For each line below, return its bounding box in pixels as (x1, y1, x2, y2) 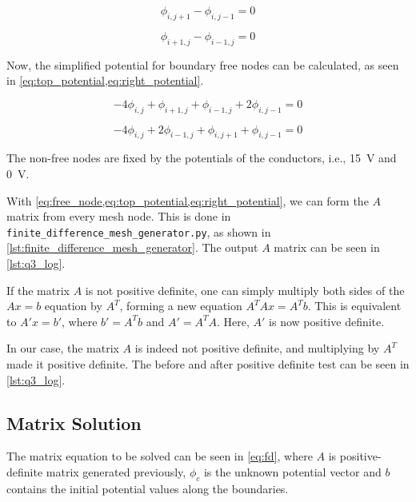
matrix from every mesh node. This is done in (6, 208, 231, 225)
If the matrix (6, 281, 70, 298)
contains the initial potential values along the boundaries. (6, 480, 289, 496)
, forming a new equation (119, 297, 242, 314)
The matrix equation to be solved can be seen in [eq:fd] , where (6, 448, 313, 464)
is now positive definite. (269, 313, 385, 329)
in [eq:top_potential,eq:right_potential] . (6, 72, 204, 89)
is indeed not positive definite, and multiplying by (134, 340, 380, 357)
